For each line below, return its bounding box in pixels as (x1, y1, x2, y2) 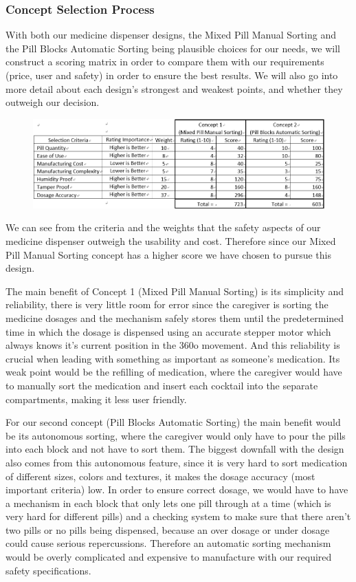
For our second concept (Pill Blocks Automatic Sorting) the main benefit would (5, 415, 341, 429)
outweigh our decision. (5, 95, 100, 109)
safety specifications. (5, 563, 91, 577)
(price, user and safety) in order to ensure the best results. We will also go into (5, 68, 338, 82)
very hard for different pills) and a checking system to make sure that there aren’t (5, 509, 351, 524)
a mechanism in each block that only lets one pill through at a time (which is (5, 495, 331, 510)
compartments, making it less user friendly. (5, 391, 187, 406)
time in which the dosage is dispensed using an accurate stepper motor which (5, 324, 331, 338)
